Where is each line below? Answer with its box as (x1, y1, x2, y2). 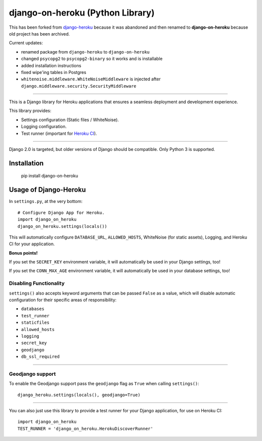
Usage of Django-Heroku (9, 185, 86, 194)
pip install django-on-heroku (21, 173, 79, 179)
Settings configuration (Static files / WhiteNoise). (21, 117, 119, 123)
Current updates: (9, 40, 43, 46)
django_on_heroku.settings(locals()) (17, 223, 108, 229)
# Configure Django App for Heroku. (17, 210, 105, 215)
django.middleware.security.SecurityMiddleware (21, 83, 137, 89)
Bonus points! (9, 250, 38, 256)
